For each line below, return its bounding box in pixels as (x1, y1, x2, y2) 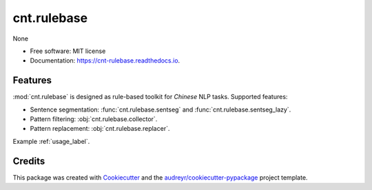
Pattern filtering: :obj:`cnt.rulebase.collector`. (30, 115, 158, 123)
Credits (12, 155, 45, 167)
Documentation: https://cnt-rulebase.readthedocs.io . (30, 56, 180, 65)
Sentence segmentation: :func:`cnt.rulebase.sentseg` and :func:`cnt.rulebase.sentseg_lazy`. (30, 105, 291, 114)
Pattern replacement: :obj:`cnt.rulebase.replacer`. (30, 125, 170, 133)
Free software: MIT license (30, 47, 106, 55)
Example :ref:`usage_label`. (12, 137, 90, 145)
